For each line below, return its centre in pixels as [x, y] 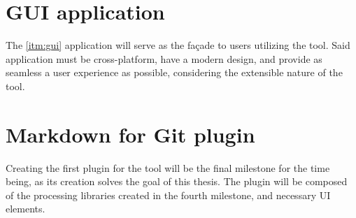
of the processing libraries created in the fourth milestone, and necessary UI [168, 195]
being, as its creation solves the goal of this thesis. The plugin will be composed [177, 181]
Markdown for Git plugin [130, 134]
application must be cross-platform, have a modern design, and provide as [164, 58]
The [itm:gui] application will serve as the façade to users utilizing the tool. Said [178, 45]
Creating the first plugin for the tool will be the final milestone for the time [168, 167]
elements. [26, 209]
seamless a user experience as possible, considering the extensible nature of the [174, 72]
